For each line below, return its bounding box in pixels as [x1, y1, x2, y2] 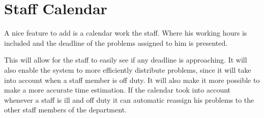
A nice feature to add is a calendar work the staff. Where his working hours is [4, 27, 247, 38]
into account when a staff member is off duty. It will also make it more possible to [4, 74, 260, 85]
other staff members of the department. [4, 104, 127, 115]
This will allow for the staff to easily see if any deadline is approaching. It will [4, 54, 247, 65]
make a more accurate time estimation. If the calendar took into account [4, 84, 231, 95]
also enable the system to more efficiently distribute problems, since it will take [4, 64, 251, 75]
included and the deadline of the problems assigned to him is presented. [4, 37, 228, 48]
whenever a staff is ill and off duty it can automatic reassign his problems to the [4, 94, 254, 105]
